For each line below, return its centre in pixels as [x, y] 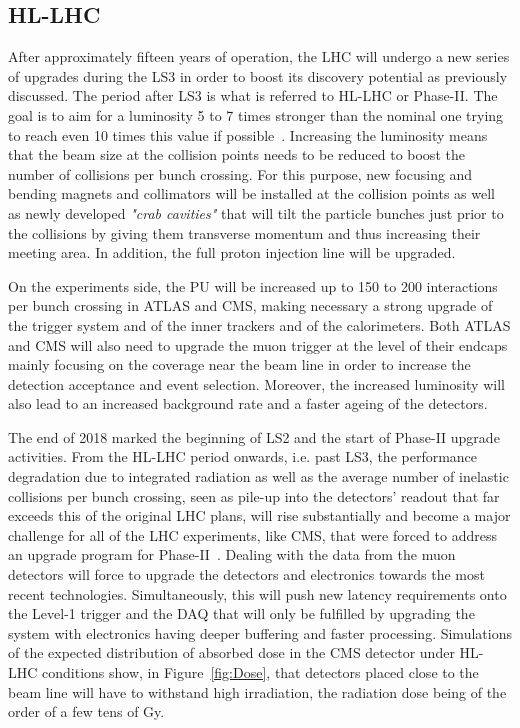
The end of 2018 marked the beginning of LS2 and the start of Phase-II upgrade [254, 436]
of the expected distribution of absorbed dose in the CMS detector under [231, 652]
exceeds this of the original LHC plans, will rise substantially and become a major [259, 515]
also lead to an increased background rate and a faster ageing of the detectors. [248, 403]
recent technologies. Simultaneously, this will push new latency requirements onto [257, 593]
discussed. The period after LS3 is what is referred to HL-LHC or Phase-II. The [253, 95]
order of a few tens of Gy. [86, 711]
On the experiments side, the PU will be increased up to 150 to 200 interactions [253, 285]
